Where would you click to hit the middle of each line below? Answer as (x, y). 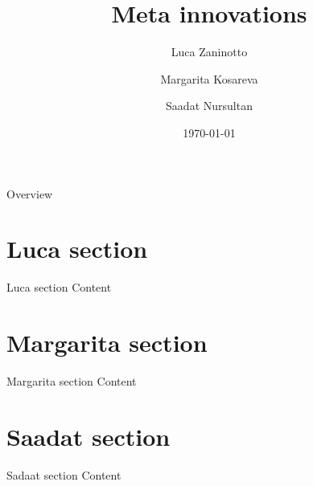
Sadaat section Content (64, 474)
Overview (30, 193)
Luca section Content (59, 287)
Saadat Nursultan (209, 106)
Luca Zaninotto (209, 52)
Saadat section (89, 436)
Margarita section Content (72, 380)
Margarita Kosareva (209, 78)
